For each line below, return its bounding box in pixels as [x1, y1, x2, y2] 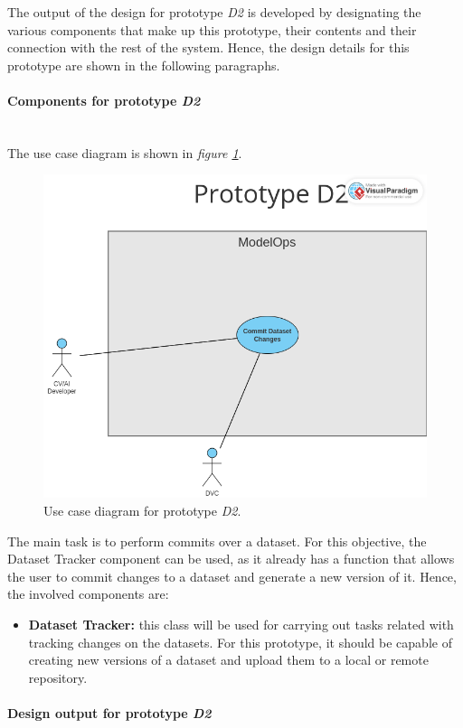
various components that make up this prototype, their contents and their [7, 20, 417, 39]
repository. [28, 667, 88, 686]
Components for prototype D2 [7, 90, 201, 109]
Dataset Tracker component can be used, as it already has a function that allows [7, 549, 455, 568]
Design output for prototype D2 [7, 703, 212, 722]
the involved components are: [7, 584, 169, 603]
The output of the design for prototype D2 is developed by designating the [7, 3, 421, 21]
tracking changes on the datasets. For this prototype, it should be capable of [28, 632, 452, 651]
